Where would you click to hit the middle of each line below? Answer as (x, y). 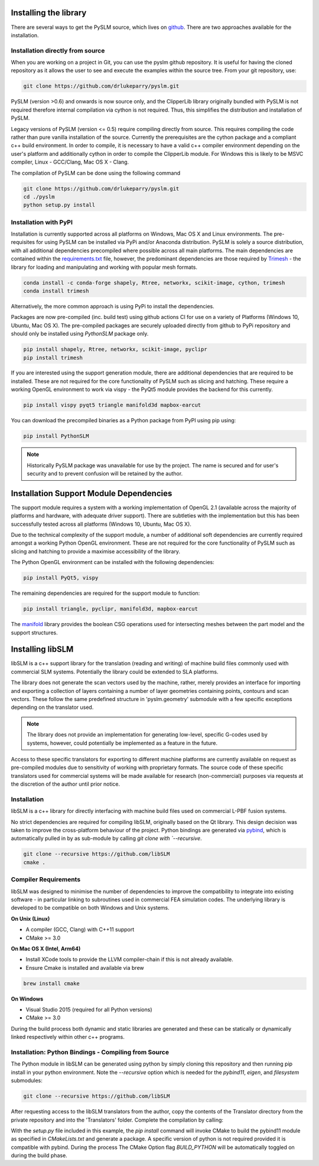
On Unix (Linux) (30, 919)
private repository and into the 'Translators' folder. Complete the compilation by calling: (117, 1120)
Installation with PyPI (42, 222)
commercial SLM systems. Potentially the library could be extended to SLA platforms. (115, 672)
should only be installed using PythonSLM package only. (80, 334)
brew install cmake (51, 983)
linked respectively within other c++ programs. (68, 1037)
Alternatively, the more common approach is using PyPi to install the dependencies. (113, 306)
